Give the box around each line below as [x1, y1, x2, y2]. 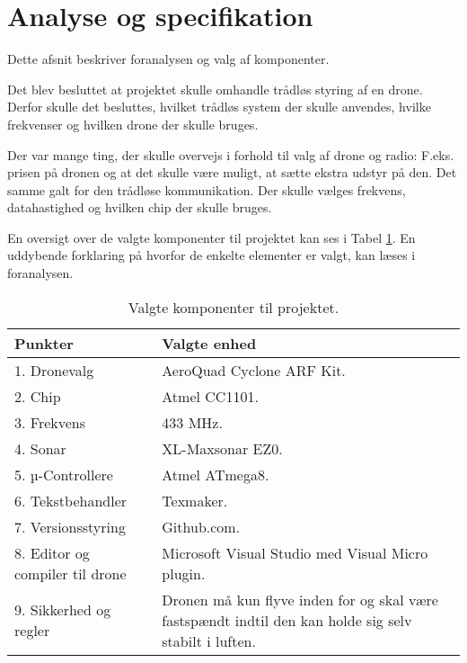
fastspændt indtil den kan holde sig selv [162, 609, 412, 631]
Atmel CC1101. [162, 385, 259, 407]
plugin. [162, 562, 206, 584]
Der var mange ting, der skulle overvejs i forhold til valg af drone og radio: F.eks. [7, 145, 454, 164]
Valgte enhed [162, 332, 257, 354]
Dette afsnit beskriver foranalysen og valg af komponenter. [7, 49, 330, 68]
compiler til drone [14, 562, 127, 584]
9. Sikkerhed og [14, 599, 111, 621]
